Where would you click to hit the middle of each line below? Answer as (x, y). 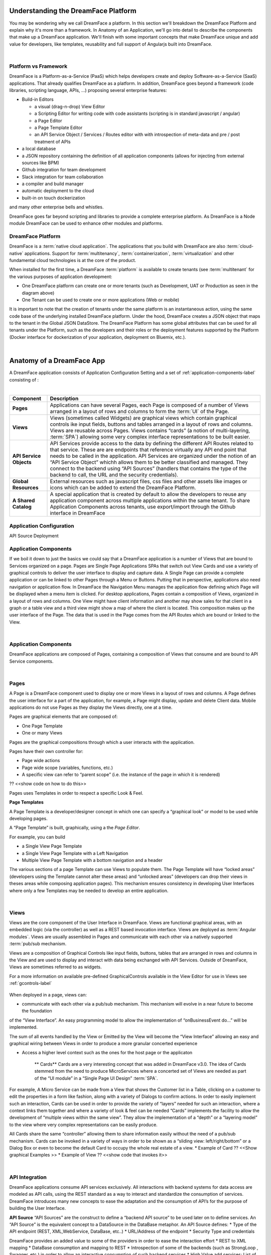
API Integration (28, 1177)
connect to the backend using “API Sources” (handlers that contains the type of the (148, 468)
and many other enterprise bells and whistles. (56, 207)
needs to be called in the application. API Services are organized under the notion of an (153, 456)
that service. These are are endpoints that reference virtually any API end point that (148, 450)
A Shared (24, 500)
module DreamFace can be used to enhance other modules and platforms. (86, 223)
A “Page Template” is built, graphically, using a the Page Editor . (75, 828)
